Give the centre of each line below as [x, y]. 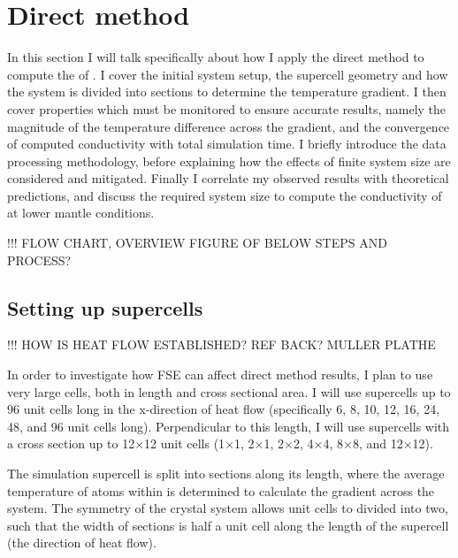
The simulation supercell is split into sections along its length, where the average [226, 474]
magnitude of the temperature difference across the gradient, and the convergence [229, 126]
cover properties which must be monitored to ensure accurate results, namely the [227, 108]
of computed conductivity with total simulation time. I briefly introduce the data [227, 144]
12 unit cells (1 [185, 443]
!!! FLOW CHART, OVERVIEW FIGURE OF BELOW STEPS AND [197, 243]
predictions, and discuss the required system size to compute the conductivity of [225, 195]
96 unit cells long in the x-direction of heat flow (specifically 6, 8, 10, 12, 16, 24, [224, 409]
